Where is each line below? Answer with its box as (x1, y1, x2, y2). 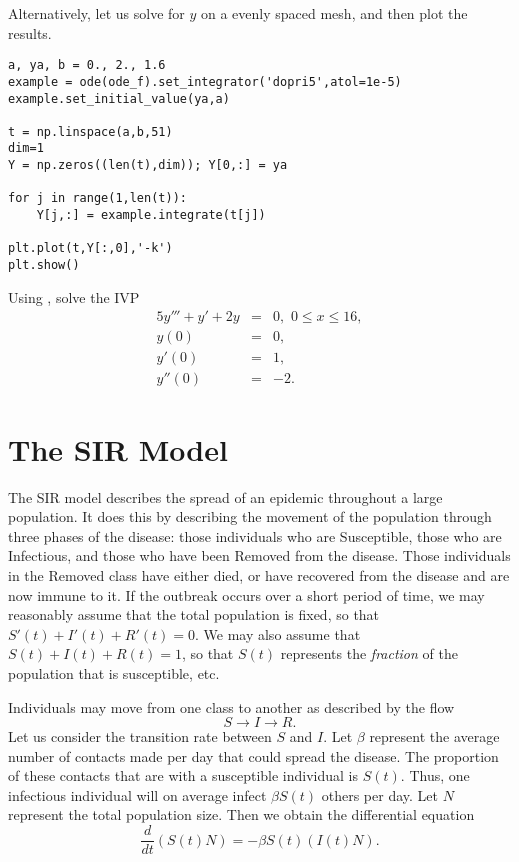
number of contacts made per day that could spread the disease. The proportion (8, 745, 499, 766)
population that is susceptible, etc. (8, 662, 220, 683)
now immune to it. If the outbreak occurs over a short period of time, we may (8, 584, 485, 605)
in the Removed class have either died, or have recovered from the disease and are (8, 564, 510, 585)
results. (8, 22, 52, 43)
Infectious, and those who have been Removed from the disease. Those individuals (8, 545, 511, 566)
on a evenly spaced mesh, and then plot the (201, 3, 468, 23)
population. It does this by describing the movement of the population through (8, 506, 492, 527)
